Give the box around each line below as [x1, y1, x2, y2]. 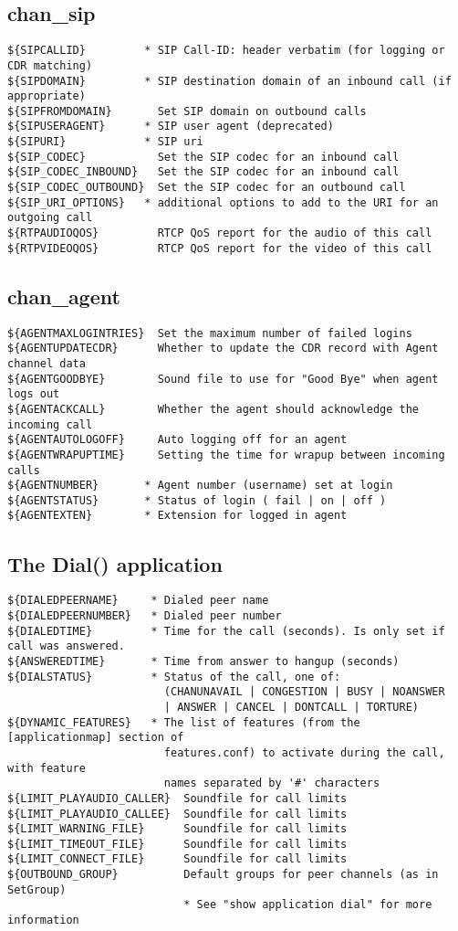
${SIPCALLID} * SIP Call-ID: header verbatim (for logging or [7, 44, 445, 58]
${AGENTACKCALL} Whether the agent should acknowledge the [7, 402, 420, 416]
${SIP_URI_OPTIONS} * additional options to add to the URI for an [7, 196, 439, 209]
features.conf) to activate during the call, [163, 746, 445, 759]
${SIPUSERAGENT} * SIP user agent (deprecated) [7, 120, 334, 133]
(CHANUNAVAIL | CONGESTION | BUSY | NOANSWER [163, 685, 445, 699]
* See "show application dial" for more [183, 898, 432, 912]
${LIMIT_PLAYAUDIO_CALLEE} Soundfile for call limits [7, 807, 348, 820]
